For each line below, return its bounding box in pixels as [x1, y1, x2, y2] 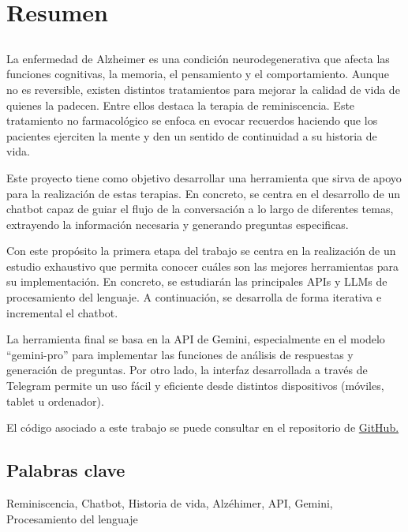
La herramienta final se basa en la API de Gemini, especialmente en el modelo [6, 331, 385, 347]
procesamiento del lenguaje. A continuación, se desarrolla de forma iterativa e [6, 289, 382, 305]
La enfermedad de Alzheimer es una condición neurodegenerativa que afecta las [6, 50, 390, 66]
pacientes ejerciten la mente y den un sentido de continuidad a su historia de [6, 127, 377, 144]
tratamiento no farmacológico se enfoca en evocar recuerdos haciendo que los [6, 112, 378, 129]
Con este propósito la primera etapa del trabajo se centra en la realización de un [6, 242, 396, 259]
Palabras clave [6, 458, 125, 482]
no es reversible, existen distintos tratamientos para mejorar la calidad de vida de [6, 81, 400, 97]
